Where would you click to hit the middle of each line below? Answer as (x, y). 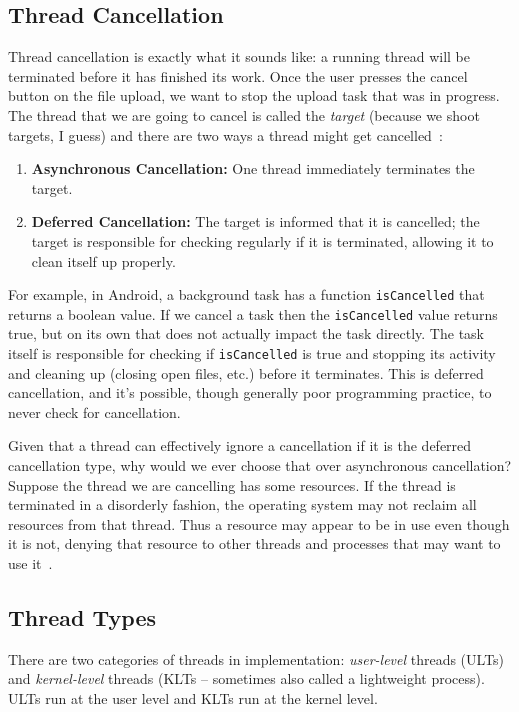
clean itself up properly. (103, 260)
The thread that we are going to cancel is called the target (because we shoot (244, 114)
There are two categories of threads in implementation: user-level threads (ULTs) (256, 658)
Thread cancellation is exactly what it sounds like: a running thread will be (239, 56)
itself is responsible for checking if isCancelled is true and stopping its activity (252, 353)
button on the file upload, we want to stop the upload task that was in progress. (254, 95)
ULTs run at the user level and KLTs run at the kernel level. (193, 698)
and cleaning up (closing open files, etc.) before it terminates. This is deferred (246, 372)
